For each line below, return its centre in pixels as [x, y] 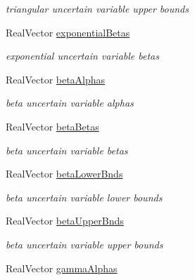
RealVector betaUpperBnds [65, 221]
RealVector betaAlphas [56, 79]
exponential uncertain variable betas [82, 56]
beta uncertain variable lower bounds [84, 197]
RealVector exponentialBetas [68, 32]
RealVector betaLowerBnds [64, 174]
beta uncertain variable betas [67, 150]
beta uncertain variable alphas [70, 103]
